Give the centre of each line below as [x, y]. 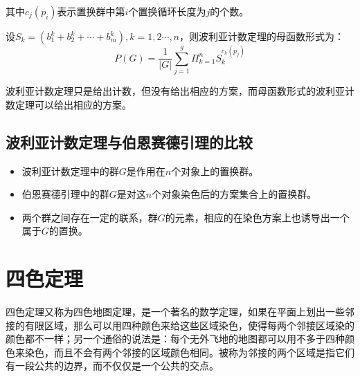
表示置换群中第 [91, 11]
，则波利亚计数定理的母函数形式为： [262, 36]
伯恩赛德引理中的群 [65, 194]
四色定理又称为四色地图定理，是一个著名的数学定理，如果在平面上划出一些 [175, 312]
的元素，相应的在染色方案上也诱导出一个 [257, 217]
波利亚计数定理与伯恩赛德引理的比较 [129, 141]
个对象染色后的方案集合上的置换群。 [234, 194]
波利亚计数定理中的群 [70, 171]
